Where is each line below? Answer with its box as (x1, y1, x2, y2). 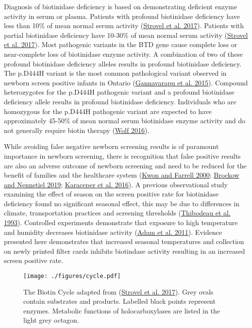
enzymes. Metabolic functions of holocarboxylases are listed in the (23, 305, 220, 315)
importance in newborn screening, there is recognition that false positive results (4, 150, 241, 161)
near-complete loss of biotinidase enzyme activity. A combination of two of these (4, 49, 243, 59)
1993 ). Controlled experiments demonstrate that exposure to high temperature (4, 217, 238, 228)
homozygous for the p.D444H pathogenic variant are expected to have (4, 106, 212, 116)
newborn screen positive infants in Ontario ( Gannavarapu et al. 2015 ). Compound (4, 77, 248, 87)
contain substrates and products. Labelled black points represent (23, 296, 216, 306)
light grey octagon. (23, 315, 79, 325)
